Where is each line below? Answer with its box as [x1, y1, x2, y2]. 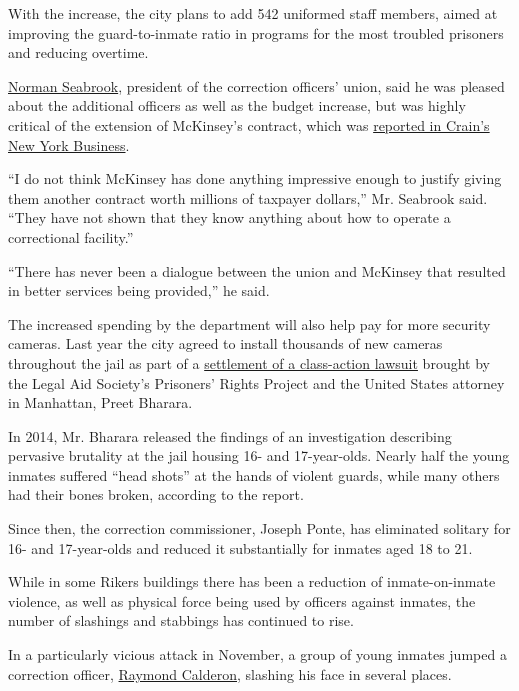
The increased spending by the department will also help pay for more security [8, 313, 491, 334]
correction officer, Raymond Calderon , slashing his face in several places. [8, 663, 452, 684]
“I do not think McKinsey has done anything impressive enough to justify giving [8, 168, 502, 189]
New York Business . [8, 134, 130, 155]
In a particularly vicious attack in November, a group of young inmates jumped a [8, 644, 507, 665]
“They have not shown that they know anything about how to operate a [8, 207, 451, 228]
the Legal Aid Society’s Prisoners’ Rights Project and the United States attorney [8, 372, 505, 393]
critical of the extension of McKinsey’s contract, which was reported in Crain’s [8, 114, 490, 135]
